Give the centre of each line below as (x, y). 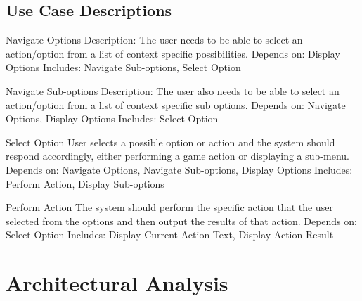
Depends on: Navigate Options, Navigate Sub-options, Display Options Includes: (179, 169)
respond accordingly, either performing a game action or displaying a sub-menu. (177, 156)
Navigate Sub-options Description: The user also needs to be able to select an (173, 90)
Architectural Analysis (117, 283)
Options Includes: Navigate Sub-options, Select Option (123, 67)
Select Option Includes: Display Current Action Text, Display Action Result (170, 235)
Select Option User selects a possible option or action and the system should (170, 142)
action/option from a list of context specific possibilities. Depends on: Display (173, 53)
